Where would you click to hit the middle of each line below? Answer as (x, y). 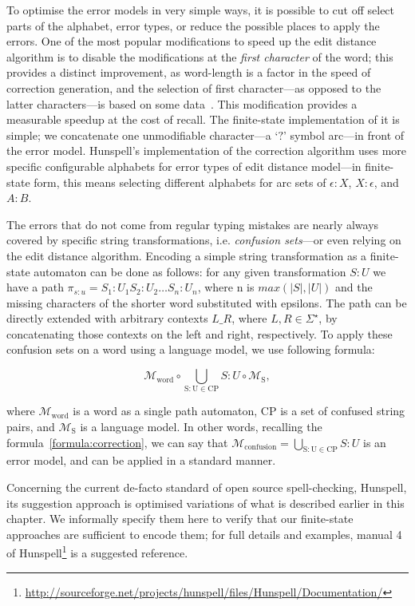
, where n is (226, 287)
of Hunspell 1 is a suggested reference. (97, 551)
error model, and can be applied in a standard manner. (141, 460)
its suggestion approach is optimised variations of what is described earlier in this (206, 503)
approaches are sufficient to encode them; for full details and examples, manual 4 (204, 534)
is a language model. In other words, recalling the (201, 426)
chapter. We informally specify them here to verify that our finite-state (180, 519)
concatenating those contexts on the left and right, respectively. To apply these (200, 333)
